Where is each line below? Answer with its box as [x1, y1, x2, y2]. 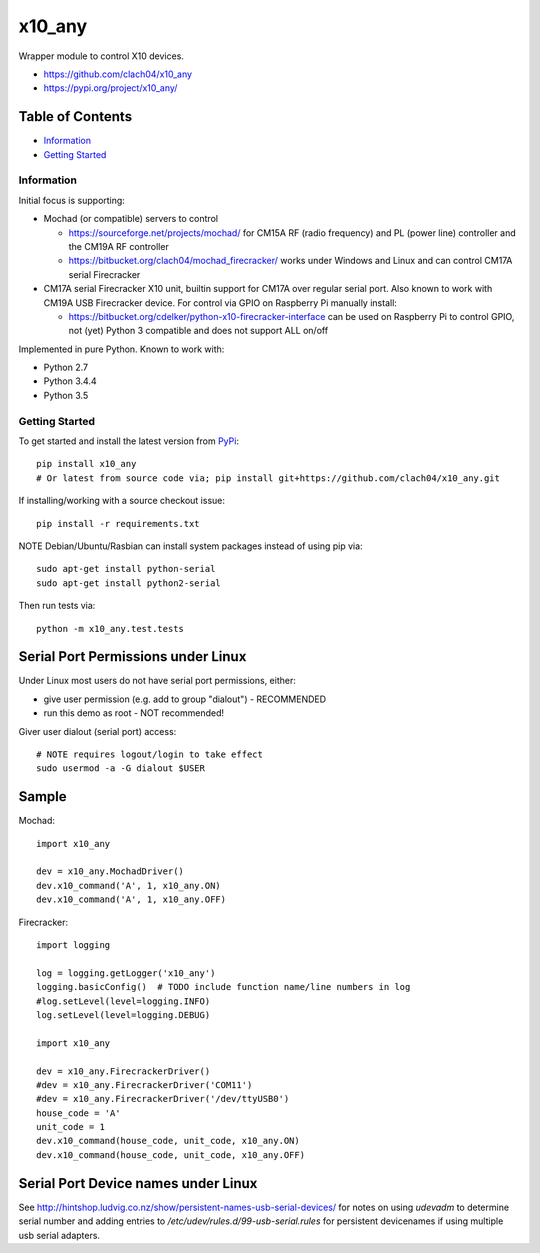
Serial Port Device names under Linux [18, 1175, 258, 1192]
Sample [18, 788, 67, 805]
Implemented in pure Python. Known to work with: [18, 343, 225, 355]
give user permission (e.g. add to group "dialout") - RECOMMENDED [43, 693, 327, 705]
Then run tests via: [18, 600, 96, 612]
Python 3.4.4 [43, 375, 97, 387]
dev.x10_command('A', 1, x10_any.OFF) [36, 894, 227, 905]
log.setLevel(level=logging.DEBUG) [36, 1009, 211, 1020]
